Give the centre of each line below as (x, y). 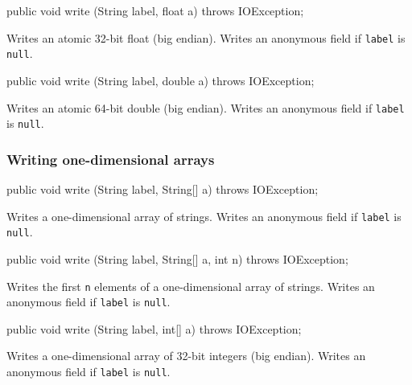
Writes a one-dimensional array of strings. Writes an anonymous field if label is (204, 216)
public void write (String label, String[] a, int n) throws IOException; (177, 258)
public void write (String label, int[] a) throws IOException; (154, 328)
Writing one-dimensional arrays (111, 159)
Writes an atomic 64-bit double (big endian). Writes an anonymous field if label (206, 107)
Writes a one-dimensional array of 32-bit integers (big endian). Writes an (186, 356)
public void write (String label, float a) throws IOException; (155, 10)
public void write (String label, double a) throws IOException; (161, 80)
